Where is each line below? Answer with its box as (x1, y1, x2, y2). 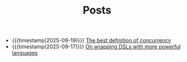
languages (11, 50, 38, 57)
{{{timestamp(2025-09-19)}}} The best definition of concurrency (11, 37, 172, 44)
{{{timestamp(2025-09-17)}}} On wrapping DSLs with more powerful (11, 43, 181, 50)
